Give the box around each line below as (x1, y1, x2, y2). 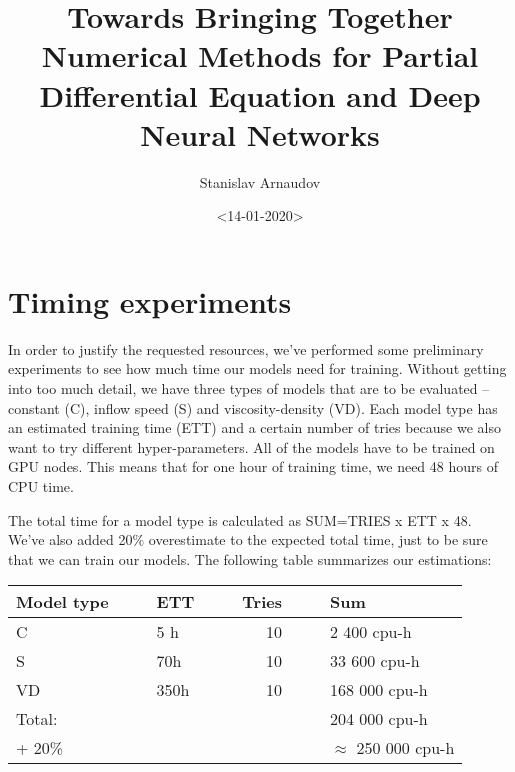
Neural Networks (140, 113, 380, 154)
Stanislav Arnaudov (199, 171, 321, 192)
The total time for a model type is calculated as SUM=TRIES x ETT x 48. (8, 509, 472, 530)
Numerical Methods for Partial (41, 35, 479, 76)
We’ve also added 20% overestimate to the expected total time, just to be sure (8, 529, 488, 550)
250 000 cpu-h (356, 736, 455, 760)
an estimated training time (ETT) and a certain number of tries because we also (8, 417, 501, 438)
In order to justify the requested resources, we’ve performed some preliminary (8, 338, 484, 359)
